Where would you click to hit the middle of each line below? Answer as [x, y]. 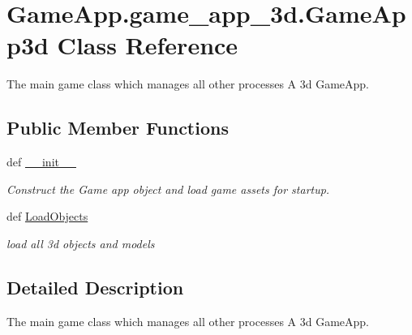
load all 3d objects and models [81, 243]
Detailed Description [95, 287]
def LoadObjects [47, 216]
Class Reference [148, 45]
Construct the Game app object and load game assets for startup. [168, 189]
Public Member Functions [118, 128]
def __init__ [41, 162]
